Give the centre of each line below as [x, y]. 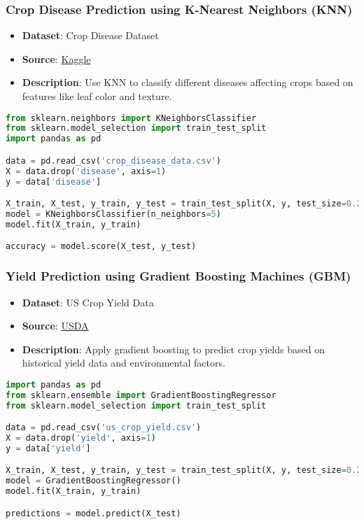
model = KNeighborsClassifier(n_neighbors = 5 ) [113, 214]
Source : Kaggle [56, 58]
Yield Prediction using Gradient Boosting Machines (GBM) [178, 276]
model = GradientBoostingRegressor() [93, 481]
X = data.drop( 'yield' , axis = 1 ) [81, 438]
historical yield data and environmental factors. [124, 363]
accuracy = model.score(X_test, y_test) [101, 247]
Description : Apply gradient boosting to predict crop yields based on [173, 349]
